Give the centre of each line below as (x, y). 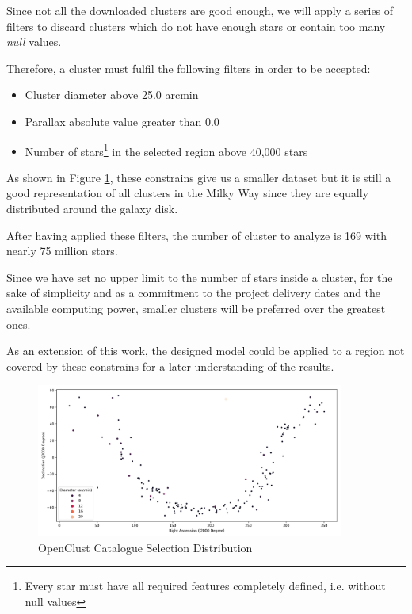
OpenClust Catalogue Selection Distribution (145, 547)
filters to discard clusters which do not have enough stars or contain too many (196, 26)
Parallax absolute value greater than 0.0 (122, 121)
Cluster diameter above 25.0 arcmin (112, 95)
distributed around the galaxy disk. (92, 208)
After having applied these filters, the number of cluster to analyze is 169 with (196, 235)
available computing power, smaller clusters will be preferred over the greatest (196, 308)
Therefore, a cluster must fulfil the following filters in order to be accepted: (189, 68)
